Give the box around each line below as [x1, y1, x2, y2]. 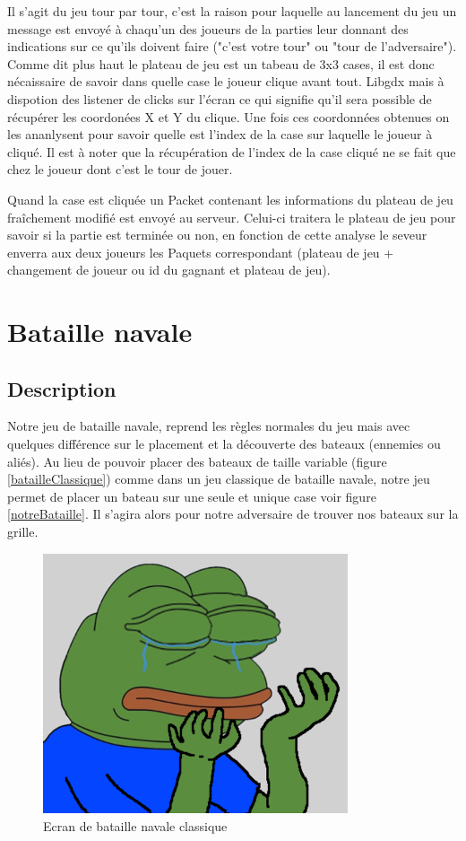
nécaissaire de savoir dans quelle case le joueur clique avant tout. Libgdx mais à [7, 72, 444, 91]
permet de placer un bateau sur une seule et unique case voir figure [7, 486, 376, 505]
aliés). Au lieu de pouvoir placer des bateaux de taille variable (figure [7, 451, 387, 470]
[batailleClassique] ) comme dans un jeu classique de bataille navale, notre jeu [7, 469, 430, 488]
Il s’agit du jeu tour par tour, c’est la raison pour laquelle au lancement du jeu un [7, 2, 457, 20]
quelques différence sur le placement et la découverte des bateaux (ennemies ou [7, 434, 441, 453]
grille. [7, 522, 39, 541]
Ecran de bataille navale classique [43, 816, 228, 835]
